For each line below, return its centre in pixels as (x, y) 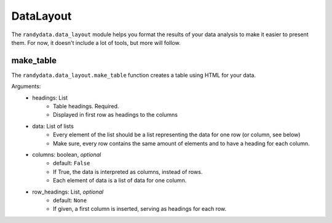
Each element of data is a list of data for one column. (120, 181)
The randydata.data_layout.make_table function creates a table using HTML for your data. (134, 75)
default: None (70, 200)
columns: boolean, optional (67, 154)
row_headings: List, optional (68, 192)
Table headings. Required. (86, 106)
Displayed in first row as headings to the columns (116, 115)
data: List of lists (53, 126)
